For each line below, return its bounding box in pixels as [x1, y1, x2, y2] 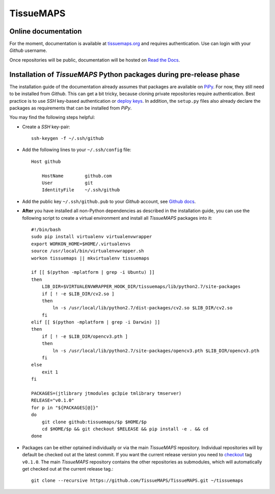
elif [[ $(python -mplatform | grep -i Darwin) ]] [31, 319, 160, 325]
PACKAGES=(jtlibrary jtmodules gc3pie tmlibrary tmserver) [31, 390, 182, 396]
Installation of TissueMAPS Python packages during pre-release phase [9, 70, 240, 79]
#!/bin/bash [31, 227, 61, 233]
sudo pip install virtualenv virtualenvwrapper [31, 234, 152, 240]
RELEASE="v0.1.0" [31, 397, 74, 403]
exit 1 [41, 369, 59, 375]
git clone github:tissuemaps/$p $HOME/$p [41, 419, 147, 425]
